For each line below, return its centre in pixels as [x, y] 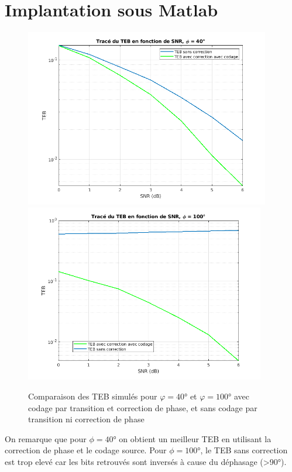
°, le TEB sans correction [243, 450]
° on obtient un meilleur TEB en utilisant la [192, 438]
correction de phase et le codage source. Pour [86, 450]
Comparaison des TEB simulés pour [93, 396]
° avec [239, 396]
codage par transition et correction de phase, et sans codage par [143, 407]
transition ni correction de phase [86, 419]
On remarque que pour [46, 438]
